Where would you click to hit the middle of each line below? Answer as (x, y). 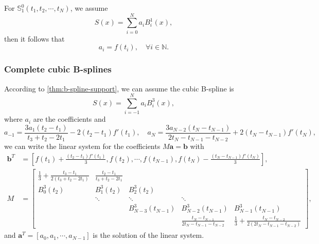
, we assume (89, 8)
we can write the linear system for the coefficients (82, 146)
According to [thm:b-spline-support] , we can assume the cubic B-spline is (119, 88)
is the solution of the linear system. (148, 235)
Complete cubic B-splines (58, 69)
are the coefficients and (69, 119)
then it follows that (34, 38)
